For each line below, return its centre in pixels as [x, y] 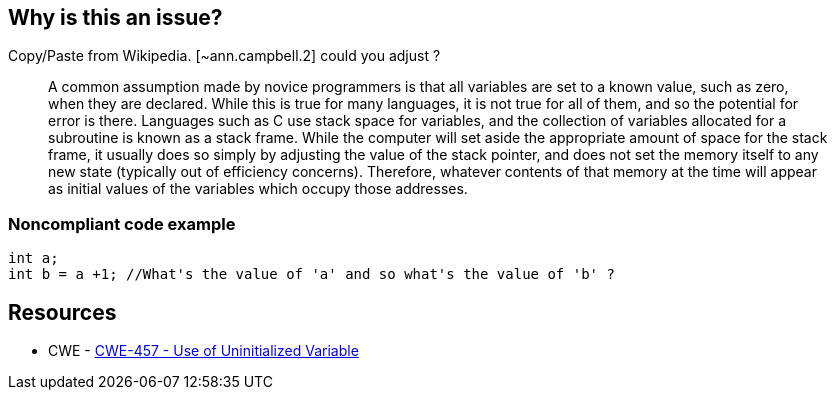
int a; [33, 258]
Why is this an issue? [115, 17]
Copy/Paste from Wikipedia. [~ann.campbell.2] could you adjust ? [224, 56]
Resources [62, 312]
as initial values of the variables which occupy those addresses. [258, 189]
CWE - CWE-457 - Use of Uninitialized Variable [203, 351]
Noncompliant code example [122, 223]
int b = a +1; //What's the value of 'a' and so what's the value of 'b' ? [311, 274]
